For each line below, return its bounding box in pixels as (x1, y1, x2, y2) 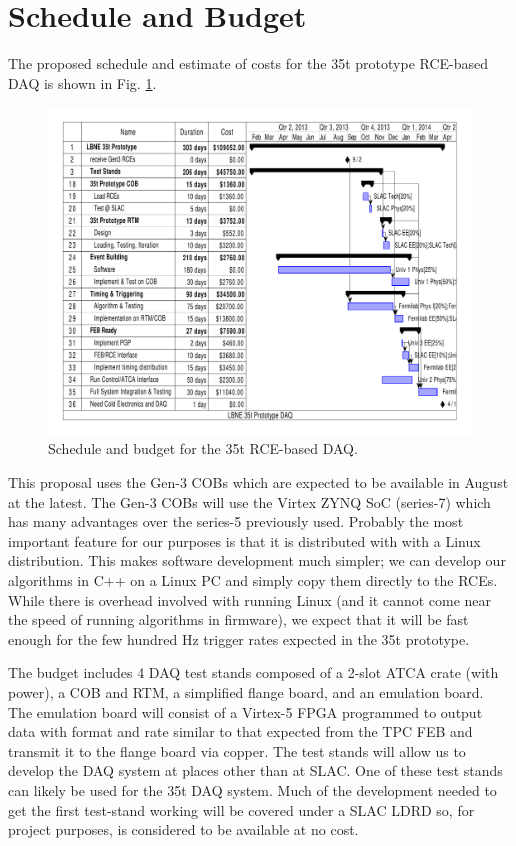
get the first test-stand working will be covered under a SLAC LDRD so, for (8, 799, 475, 820)
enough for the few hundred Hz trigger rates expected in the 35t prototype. (8, 628, 470, 649)
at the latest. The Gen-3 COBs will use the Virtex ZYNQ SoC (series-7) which (8, 491, 491, 512)
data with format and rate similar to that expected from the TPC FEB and (8, 721, 473, 742)
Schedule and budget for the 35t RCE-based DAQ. (48, 438, 358, 459)
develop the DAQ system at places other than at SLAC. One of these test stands (8, 760, 503, 781)
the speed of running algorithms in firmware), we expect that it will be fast (8, 609, 469, 630)
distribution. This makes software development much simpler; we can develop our (8, 550, 506, 571)
